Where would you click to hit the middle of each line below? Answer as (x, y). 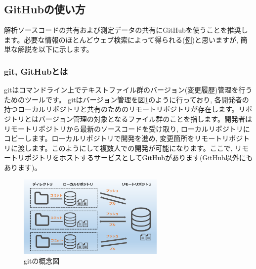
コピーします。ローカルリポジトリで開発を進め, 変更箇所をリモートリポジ (124, 138)
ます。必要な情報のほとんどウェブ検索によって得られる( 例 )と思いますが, (121, 39)
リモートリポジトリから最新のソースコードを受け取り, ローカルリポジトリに (127, 128)
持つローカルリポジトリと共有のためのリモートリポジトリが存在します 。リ (125, 109)
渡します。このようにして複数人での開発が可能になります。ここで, (125, 148)
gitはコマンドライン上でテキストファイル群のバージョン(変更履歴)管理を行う (128, 90)
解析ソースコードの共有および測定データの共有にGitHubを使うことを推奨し (126, 30)
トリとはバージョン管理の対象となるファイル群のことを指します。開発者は (131, 118)
